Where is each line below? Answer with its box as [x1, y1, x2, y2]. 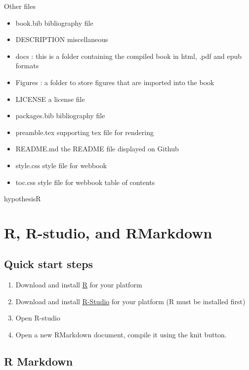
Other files [4, 1, 36, 11]
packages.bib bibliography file [15, 110, 105, 121]
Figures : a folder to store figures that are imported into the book [15, 77, 214, 87]
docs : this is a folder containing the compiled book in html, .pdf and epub [15, 50, 242, 61]
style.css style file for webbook [15, 160, 107, 170]
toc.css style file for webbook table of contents [15, 177, 155, 187]
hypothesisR [4, 193, 41, 204]
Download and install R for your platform [15, 279, 142, 290]
